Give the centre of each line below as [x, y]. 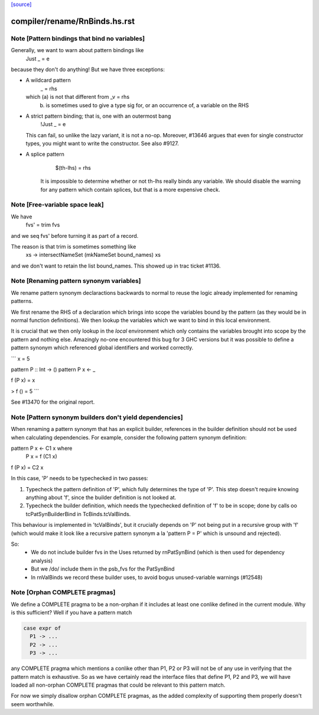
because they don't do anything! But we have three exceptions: [88, 69]
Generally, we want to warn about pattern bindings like [77, 50]
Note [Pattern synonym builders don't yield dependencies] [97, 417]
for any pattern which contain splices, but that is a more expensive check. [130, 189]
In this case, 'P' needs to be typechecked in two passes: [80, 478]
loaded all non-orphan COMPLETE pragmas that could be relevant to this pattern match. [118, 685]
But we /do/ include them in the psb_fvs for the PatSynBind [103, 569]
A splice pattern [45, 154]
